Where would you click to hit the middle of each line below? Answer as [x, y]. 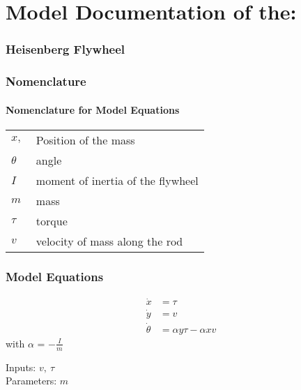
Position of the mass [85, 140]
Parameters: [31, 381]
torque [52, 220]
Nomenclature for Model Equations [93, 109]
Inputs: [21, 367]
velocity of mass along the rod [109, 241]
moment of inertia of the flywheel [117, 180]
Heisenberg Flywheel [65, 49]
